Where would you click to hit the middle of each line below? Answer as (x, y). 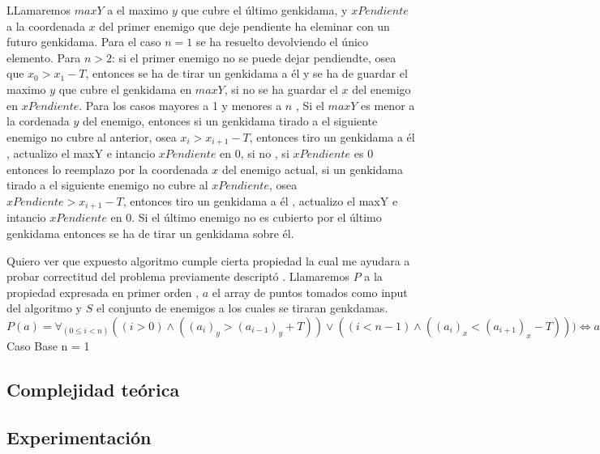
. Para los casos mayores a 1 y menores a (180, 105)
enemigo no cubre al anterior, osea (92, 136)
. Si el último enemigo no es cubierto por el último (257, 217)
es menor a (388, 105)
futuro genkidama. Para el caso (84, 42)
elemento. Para (44, 57)
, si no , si (265, 153)
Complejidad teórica (93, 389)
